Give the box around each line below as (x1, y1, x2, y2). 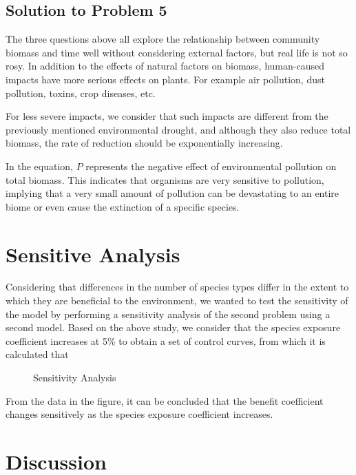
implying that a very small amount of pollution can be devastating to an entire (6, 186, 339, 200)
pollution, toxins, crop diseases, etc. (6, 85, 156, 100)
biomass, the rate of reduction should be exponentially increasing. (6, 136, 283, 150)
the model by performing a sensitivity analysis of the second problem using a (6, 306, 331, 321)
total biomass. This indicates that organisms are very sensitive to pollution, (6, 172, 324, 187)
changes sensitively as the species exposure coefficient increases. (6, 407, 273, 421)
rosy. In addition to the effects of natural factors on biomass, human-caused (6, 59, 324, 73)
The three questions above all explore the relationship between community (6, 32, 320, 46)
